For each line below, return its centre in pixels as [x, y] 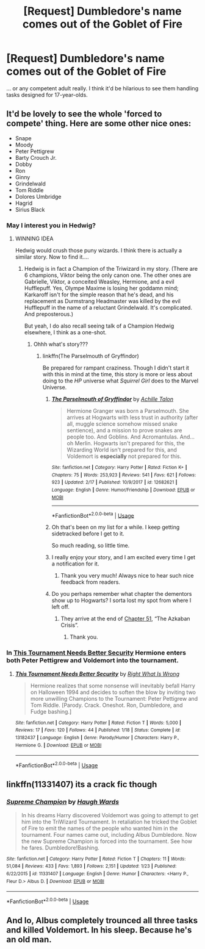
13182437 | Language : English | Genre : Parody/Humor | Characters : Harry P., [97, 737]
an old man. [29, 940]
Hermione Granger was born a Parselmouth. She [128, 411]
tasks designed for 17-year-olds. [47, 95]
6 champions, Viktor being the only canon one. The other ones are [108, 275]
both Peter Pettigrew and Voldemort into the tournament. [92, 661]
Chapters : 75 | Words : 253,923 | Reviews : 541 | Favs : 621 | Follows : [124, 475]
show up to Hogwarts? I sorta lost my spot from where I [121, 600]
